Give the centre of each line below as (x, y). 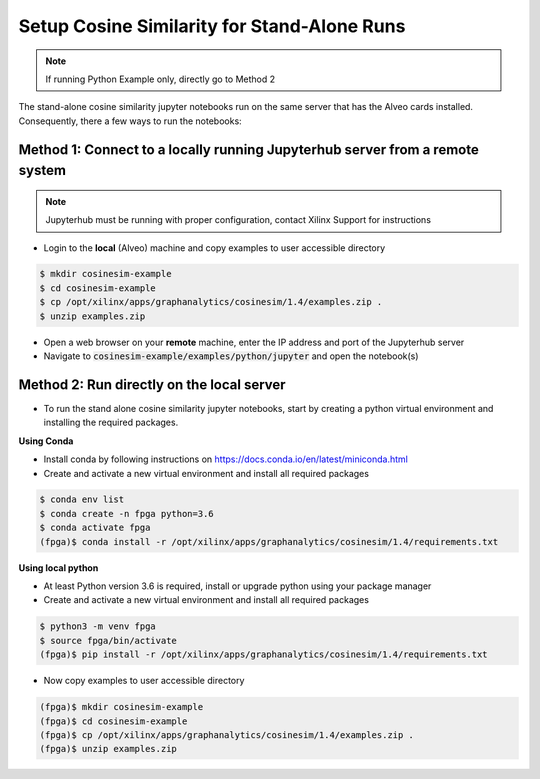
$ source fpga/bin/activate (108, 640)
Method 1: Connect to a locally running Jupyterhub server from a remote (248, 149)
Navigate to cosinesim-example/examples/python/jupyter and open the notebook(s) (231, 356)
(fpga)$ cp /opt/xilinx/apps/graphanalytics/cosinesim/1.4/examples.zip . (227, 734)
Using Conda (46, 441)
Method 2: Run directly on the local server (152, 384)
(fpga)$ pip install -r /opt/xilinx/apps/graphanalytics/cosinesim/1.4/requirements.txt (264, 654)
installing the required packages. (111, 422)
